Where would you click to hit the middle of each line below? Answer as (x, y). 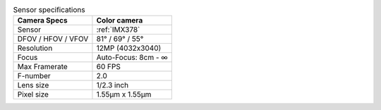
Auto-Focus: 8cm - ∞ (132, 58)
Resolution (35, 48)
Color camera (120, 20)
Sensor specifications (49, 10)
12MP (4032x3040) (129, 48)
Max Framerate (43, 67)
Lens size (33, 85)
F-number (34, 76)
